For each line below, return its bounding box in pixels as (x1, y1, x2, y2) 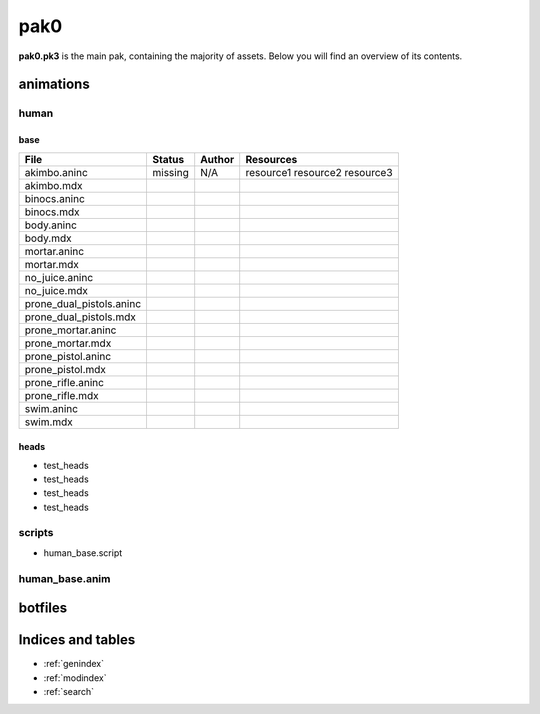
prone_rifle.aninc (24, 375, 105, 389)
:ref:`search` (43, 686, 95, 698)
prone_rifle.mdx (24, 388, 99, 402)
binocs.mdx (24, 205, 80, 219)
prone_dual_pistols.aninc (24, 296, 142, 310)
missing (152, 165, 189, 179)
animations (18, 76, 90, 93)
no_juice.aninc (24, 270, 94, 284)
